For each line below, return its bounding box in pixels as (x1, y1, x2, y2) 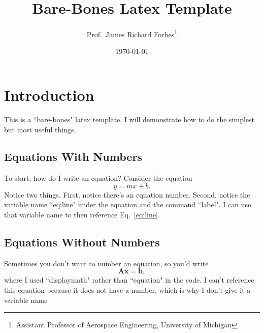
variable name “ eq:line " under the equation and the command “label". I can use (4, 199, 251, 210)
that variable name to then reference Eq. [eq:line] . (4, 209, 160, 220)
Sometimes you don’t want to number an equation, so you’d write (4, 258, 209, 268)
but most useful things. (4, 124, 76, 134)
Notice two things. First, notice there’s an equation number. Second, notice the (4, 189, 250, 200)
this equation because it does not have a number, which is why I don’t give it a (4, 285, 251, 295)
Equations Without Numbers (4, 234, 160, 250)
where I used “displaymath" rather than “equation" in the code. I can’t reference (4, 274, 254, 285)
